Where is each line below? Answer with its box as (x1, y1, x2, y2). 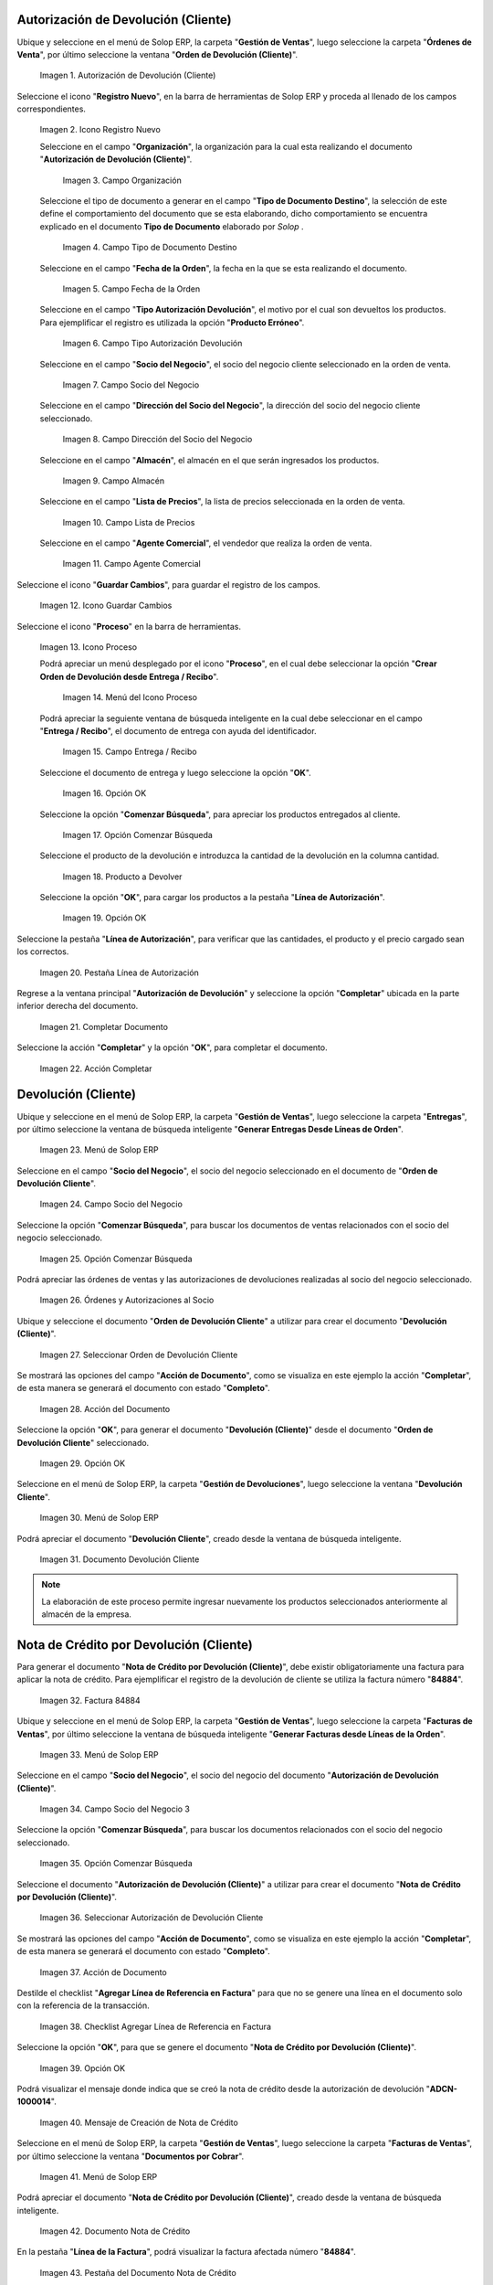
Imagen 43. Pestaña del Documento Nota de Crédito (39, 2267, 236, 2278)
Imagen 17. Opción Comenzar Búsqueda (62, 829, 214, 840)
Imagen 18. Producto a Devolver (62, 871, 183, 882)
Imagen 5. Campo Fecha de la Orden (62, 283, 201, 294)
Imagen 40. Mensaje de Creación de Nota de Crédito (39, 2117, 239, 2128)
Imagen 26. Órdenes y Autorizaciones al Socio (39, 1294, 215, 1306)
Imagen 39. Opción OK (39, 2062, 126, 2074)
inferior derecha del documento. (16, 1001, 139, 1012)
